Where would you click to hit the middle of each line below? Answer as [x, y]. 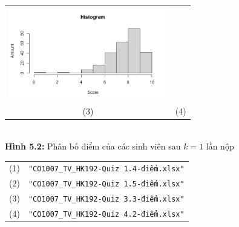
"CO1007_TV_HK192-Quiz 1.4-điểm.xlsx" [106, 169]
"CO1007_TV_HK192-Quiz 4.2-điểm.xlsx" [106, 215]
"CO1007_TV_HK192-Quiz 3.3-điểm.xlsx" [106, 199]
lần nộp [220, 146]
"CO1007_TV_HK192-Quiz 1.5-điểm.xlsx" [106, 184]
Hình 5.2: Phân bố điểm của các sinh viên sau [93, 146]
